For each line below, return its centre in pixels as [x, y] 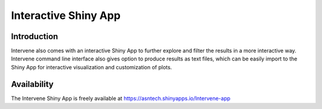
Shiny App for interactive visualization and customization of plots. [92, 67]
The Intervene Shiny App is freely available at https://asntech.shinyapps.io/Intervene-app [121, 98]
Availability [32, 84]
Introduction [35, 36]
